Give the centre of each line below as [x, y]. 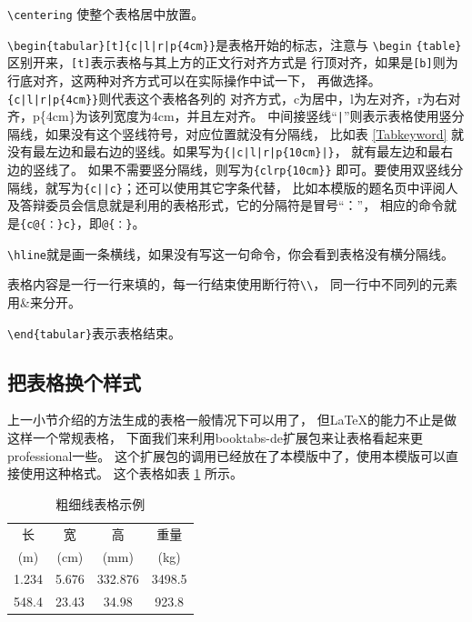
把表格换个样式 [74, 381]
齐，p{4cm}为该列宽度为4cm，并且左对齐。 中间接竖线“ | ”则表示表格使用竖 [230, 116]
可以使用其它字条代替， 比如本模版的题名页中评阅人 [303, 187]
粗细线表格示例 [100, 503]
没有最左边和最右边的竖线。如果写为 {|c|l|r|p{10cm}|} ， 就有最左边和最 [224, 151]
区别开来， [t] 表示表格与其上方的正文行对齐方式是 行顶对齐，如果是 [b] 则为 [233, 62]
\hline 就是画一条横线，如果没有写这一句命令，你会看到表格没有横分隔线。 [231, 253]
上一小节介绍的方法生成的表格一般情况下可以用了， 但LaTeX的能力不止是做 [232, 420]
